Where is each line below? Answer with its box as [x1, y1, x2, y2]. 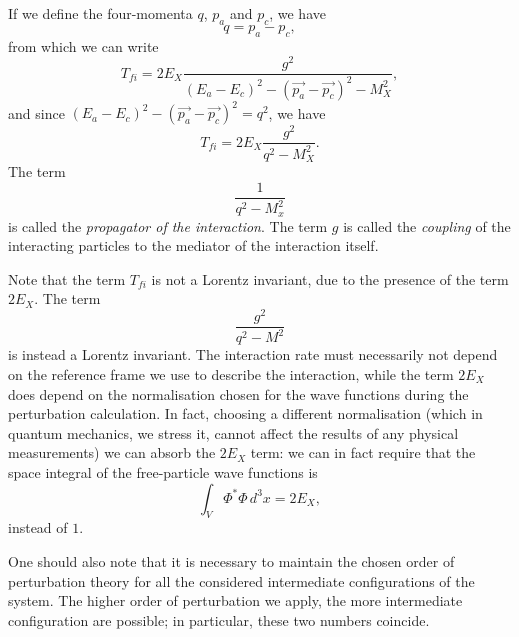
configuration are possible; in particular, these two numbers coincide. [8, 609, 430, 630]
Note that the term [8, 268, 126, 289]
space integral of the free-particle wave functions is [8, 461, 318, 482]
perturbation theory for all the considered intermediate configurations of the [8, 570, 475, 591]
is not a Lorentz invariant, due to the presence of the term [151, 268, 509, 289]
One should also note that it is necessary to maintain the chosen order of [8, 550, 455, 571]
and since [8, 102, 65, 123]
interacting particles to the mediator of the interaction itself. [8, 235, 379, 256]
